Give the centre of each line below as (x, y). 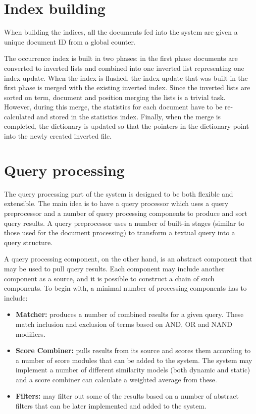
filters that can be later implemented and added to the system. (111, 406)
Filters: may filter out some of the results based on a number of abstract (127, 396)
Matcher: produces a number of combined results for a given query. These (129, 314)
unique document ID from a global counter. (70, 41)
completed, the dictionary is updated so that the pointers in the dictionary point (127, 126)
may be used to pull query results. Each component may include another (114, 268)
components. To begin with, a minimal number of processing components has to (126, 288)
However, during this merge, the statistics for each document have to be (113, 107)
